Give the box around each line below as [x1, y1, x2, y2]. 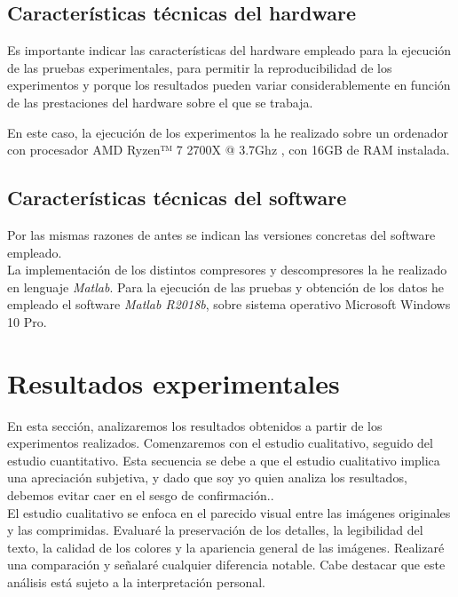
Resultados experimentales [7, 364, 340, 401]
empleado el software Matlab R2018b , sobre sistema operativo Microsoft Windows [7, 295, 451, 314]
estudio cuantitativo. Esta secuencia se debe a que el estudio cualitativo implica [7, 450, 440, 469]
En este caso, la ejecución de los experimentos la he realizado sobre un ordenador [7, 123, 448, 141]
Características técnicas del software [7, 184, 347, 211]
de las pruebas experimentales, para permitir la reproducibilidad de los [7, 58, 392, 76]
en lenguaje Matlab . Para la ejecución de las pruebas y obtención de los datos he [7, 277, 445, 296]
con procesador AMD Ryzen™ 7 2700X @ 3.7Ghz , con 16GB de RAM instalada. [7, 140, 450, 159]
